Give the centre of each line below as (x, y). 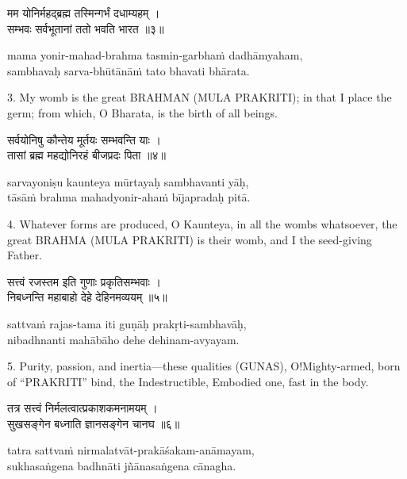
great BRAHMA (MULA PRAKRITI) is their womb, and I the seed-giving (190, 239)
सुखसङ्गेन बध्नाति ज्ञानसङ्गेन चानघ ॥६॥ (94, 423)
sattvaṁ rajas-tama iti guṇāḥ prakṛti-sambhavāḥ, (127, 323)
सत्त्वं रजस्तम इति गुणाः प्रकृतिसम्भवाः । (84, 281)
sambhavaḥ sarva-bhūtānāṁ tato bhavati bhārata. (129, 70)
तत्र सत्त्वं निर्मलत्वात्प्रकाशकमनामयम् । (83, 408)
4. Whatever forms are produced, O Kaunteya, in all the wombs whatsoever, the (202, 223)
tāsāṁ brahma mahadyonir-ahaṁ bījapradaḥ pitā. (129, 197)
